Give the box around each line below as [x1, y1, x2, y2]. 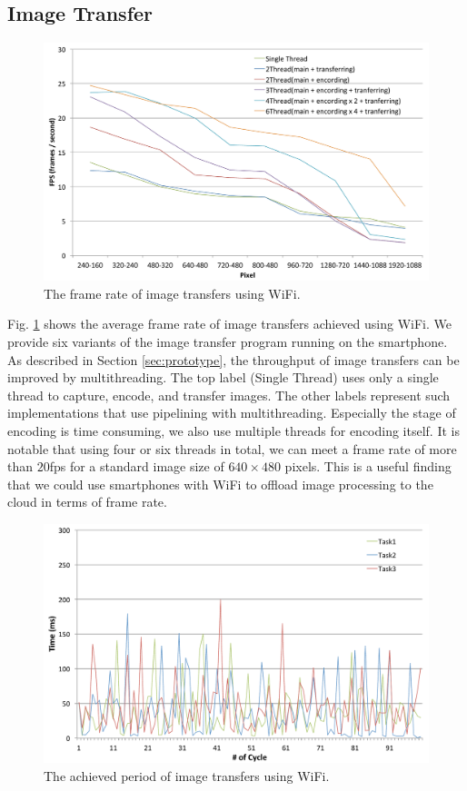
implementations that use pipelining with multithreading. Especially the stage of [7, 403, 456, 422]
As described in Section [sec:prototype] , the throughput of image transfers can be [7, 350, 460, 369]
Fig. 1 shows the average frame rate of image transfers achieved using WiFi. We [7, 314, 452, 333]
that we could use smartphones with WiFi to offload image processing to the [7, 474, 433, 493]
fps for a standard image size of [49, 457, 224, 476]
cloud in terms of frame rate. [7, 492, 167, 511]
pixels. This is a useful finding [284, 457, 452, 476]
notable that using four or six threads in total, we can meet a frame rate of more [7, 439, 457, 458]
